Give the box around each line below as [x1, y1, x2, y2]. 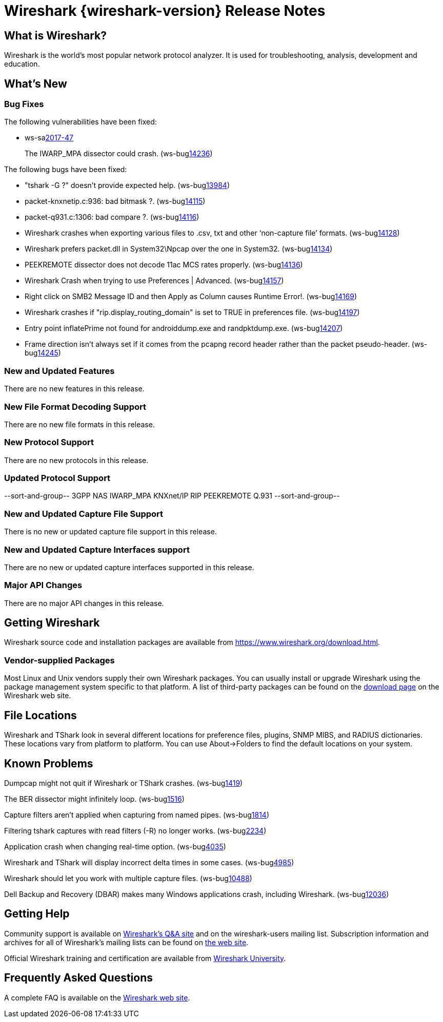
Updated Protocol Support [4, 473, 111, 484]
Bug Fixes [4, 99, 44, 110]
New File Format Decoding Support [4, 401, 146, 412]
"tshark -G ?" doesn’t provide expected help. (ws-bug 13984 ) [25, 181, 230, 190]
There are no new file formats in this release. [4, 420, 155, 429]
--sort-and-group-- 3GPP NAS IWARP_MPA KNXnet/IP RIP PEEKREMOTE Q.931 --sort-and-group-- [4, 491, 340, 500]
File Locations [4, 708, 77, 722]
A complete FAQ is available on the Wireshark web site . [4, 993, 190, 1002]
